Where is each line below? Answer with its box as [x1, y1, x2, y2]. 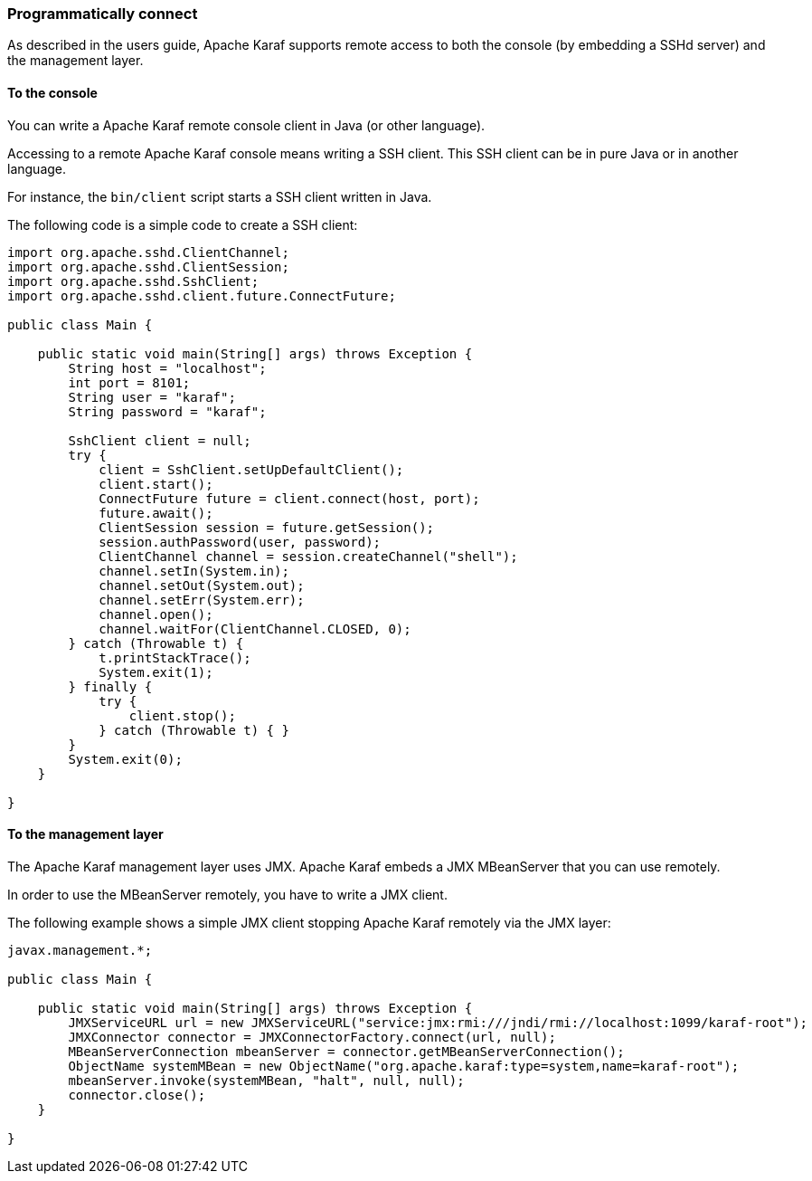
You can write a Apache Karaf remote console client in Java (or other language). [7, 117, 486, 133]
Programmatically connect [7, 5, 198, 23]
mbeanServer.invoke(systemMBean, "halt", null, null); [68, 1072, 465, 1088]
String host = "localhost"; [68, 360, 267, 376]
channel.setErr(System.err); [99, 592, 305, 607]
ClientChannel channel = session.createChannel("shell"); [99, 548, 518, 564]
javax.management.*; [7, 942, 153, 957]
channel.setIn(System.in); [99, 563, 289, 578]
